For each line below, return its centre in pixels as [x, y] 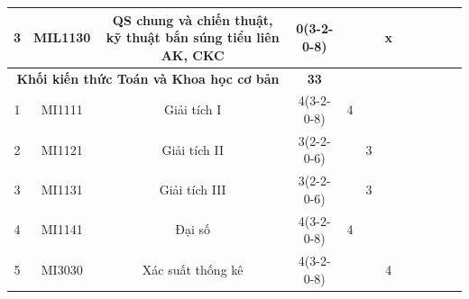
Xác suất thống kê [193, 269]
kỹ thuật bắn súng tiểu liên [193, 37]
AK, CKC [193, 54]
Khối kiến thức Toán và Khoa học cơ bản [148, 78]
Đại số [193, 229]
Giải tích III [193, 190]
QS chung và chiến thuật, [193, 19]
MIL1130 [62, 37]
